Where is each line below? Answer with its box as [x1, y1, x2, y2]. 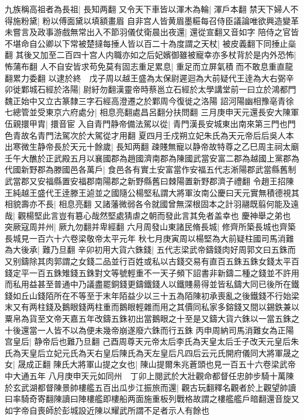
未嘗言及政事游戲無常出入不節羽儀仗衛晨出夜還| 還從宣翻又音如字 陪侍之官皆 [5, 26, 299, 38]
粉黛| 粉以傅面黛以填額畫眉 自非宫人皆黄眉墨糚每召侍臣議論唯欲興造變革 [20, 14, 299, 26]
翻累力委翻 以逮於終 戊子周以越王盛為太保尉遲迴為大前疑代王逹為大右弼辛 [5, 71, 294, 84]
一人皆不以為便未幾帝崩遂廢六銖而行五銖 [37, 323, 193, 336]
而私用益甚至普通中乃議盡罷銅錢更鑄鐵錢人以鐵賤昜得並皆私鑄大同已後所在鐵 [5, 278, 299, 290]
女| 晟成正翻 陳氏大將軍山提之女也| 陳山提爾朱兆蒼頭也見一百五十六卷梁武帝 [5, 358, 296, 370]
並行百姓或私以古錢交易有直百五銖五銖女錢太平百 [110, 255, 299, 267]
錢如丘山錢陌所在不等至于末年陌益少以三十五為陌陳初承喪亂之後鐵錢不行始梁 [5, 289, 299, 301]
